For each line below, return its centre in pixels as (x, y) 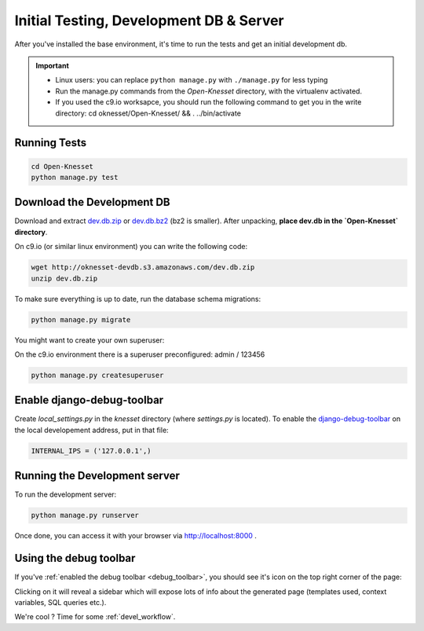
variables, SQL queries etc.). (60, 602)
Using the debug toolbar (75, 558)
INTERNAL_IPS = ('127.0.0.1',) (91, 451)
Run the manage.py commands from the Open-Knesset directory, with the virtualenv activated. (209, 91)
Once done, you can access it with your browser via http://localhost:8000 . (135, 536)
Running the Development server (97, 476)
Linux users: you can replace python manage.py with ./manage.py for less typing (192, 80)
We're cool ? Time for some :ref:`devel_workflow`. (95, 617)
